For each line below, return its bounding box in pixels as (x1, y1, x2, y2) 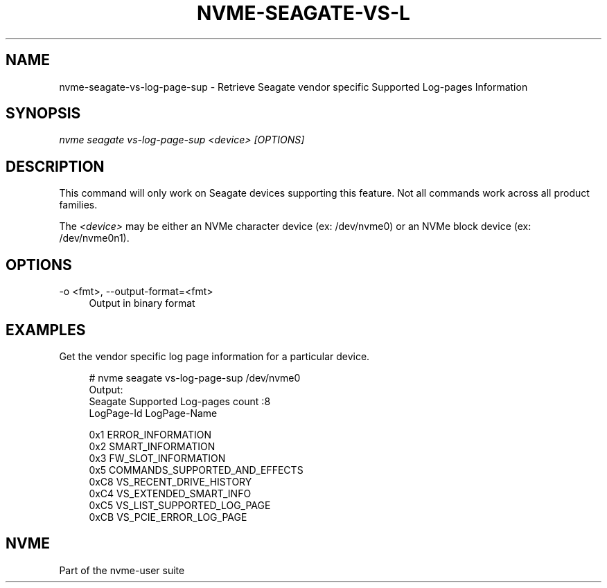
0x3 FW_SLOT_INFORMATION (89, 452, 226, 464)
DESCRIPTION (6, 157, 105, 175)
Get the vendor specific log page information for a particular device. (59, 350, 370, 362)
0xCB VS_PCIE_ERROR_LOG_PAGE (89, 510, 247, 523)
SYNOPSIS (6, 105, 81, 123)
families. (59, 199, 98, 211)
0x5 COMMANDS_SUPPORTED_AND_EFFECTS (89, 463, 303, 476)
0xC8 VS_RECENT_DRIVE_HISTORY (89, 475, 252, 488)
